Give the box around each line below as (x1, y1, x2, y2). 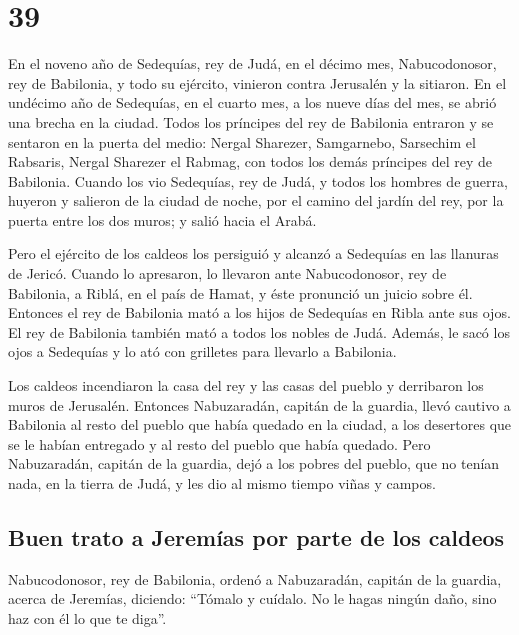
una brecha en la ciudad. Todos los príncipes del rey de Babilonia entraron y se (8, 111, 494, 132)
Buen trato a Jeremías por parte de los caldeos (8, 521, 505, 552)
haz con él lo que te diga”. (8, 607, 167, 628)
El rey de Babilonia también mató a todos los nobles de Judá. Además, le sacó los (8, 321, 510, 342)
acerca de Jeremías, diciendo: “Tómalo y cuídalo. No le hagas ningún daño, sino (8, 588, 497, 609)
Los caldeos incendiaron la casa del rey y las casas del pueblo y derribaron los (8, 375, 484, 396)
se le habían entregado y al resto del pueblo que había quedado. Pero (8, 433, 431, 454)
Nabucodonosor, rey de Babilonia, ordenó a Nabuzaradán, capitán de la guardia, (8, 568, 502, 589)
